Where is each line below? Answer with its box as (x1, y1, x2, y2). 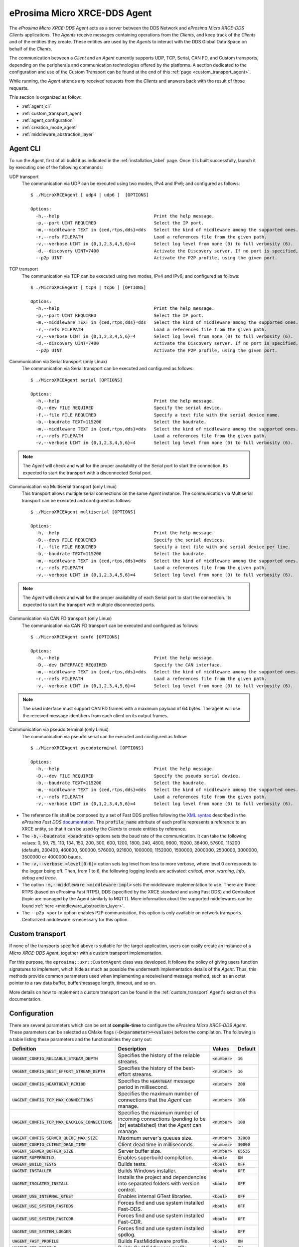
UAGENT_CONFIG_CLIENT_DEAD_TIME (12, 1142, 86, 1147)
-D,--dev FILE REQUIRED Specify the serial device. (35, 405, 223, 411)
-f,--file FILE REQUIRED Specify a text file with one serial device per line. (35, 544, 291, 550)
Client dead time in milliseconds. (118, 1141, 194, 1148)
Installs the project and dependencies (118, 1174, 206, 1181)
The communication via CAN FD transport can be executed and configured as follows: (21, 623, 199, 628)
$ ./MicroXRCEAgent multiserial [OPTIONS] (30, 509, 136, 515)
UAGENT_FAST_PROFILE (12, 1239, 59, 1244)
